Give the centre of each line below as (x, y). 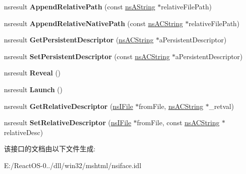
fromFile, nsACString (171, 106)
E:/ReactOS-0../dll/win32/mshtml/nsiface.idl (73, 165)
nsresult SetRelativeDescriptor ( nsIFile (68, 122)
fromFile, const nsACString (178, 122)
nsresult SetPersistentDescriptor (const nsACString (87, 56)
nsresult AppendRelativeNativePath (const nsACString (93, 23)
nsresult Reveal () (32, 73)
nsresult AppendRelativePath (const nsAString (80, 6)
